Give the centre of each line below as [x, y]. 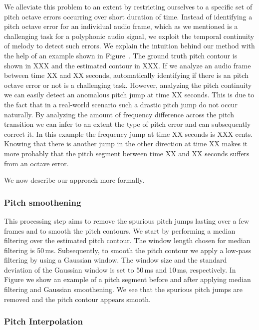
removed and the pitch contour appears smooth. [77, 299]
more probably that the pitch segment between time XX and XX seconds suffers [127, 153]
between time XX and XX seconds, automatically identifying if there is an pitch [126, 75]
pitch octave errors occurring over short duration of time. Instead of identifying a [128, 16]
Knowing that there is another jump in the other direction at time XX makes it [126, 144]
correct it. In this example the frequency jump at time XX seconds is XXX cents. [129, 134]
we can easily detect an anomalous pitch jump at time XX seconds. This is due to [129, 95]
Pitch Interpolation [43, 321]
